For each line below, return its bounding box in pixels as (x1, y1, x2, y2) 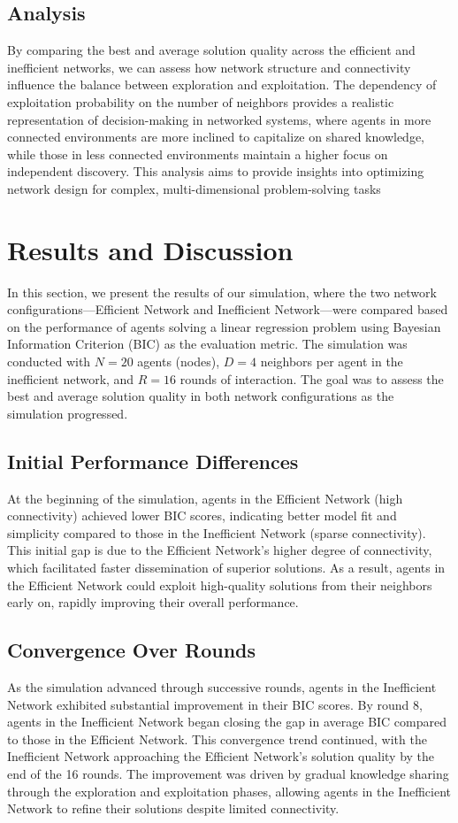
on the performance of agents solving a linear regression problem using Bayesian (7, 317, 441, 335)
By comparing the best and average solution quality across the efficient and (7, 41, 416, 59)
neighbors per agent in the (260, 352, 403, 371)
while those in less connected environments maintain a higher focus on (7, 144, 388, 163)
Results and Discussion (7, 231, 294, 267)
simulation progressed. (7, 404, 128, 422)
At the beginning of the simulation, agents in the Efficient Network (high (7, 488, 403, 507)
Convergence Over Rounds (7, 636, 256, 664)
